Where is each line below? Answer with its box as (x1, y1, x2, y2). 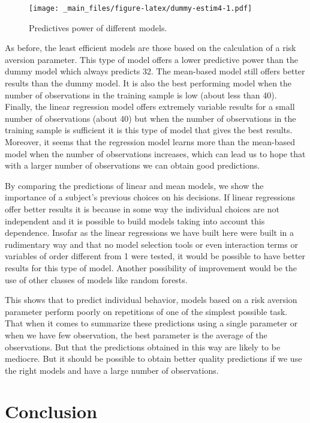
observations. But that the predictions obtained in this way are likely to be (5, 340, 281, 353)
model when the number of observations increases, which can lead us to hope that (5, 147, 306, 160)
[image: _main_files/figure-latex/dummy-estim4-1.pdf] (29, 4, 252, 13)
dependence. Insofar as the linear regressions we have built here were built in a (5, 226, 294, 239)
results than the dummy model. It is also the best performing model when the (5, 77, 292, 89)
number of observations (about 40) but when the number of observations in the (5, 112, 296, 124)
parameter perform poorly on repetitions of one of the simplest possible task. (5, 305, 288, 317)
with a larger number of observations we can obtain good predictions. (5, 159, 260, 172)
